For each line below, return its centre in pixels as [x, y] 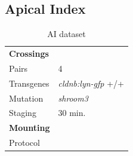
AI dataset [66, 34]
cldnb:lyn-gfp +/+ [91, 83]
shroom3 [73, 98]
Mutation [26, 98]
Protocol [24, 143]
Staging [23, 113]
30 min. [72, 113]
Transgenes [29, 83]
